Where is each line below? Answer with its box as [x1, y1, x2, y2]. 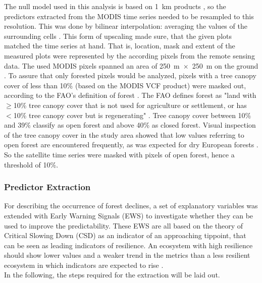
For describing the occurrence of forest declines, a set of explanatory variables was [4, 200, 258, 211]
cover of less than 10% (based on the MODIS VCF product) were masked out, [4, 80, 246, 90]
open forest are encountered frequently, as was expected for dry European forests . [4, 139, 258, 150]
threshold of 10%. [4, 159, 59, 169]
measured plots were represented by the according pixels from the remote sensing [4, 50, 255, 61]
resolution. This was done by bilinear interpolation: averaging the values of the [4, 21, 247, 31]
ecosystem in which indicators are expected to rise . [4, 259, 164, 270]
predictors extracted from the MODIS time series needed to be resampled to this [4, 11, 254, 21]
